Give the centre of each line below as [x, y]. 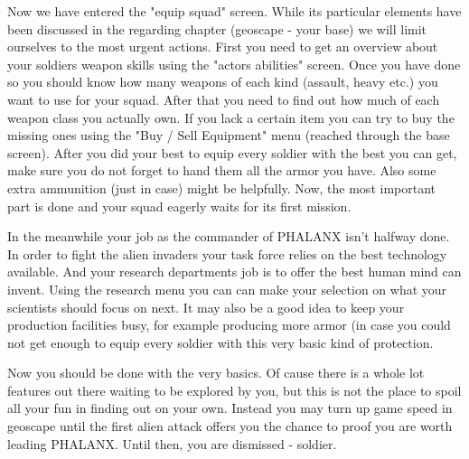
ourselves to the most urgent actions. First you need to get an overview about [223, 47]
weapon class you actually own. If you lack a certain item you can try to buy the [231, 117]
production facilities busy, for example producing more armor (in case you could [229, 325]
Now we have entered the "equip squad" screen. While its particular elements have [234, 11]
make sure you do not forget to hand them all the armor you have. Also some [222, 170]
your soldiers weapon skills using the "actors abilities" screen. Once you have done [234, 64]
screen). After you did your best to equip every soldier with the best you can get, [232, 152]
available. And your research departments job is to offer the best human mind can [234, 272]
